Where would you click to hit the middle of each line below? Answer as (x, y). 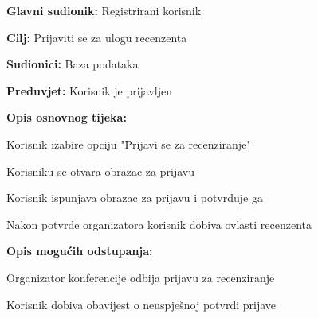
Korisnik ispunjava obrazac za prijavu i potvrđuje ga (135, 198)
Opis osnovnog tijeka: (67, 117)
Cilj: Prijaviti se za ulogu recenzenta (97, 37)
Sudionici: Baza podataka (73, 64)
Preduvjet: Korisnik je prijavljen (90, 90)
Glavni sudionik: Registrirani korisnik (104, 10)
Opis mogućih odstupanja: (80, 251)
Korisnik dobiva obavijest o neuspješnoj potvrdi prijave (141, 304)
